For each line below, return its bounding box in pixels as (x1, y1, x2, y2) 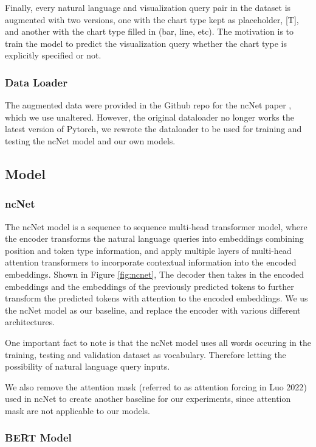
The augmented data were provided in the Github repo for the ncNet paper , (5, 99, 292, 111)
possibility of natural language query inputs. (5, 360, 170, 373)
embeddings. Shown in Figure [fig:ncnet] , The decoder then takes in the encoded (5, 267, 304, 280)
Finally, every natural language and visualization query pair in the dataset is (5, 1, 291, 13)
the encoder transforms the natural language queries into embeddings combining (5, 232, 304, 245)
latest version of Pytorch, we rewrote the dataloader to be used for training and (5, 122, 302, 135)
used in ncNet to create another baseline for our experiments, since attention (5, 392, 291, 405)
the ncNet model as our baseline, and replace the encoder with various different (5, 303, 301, 316)
